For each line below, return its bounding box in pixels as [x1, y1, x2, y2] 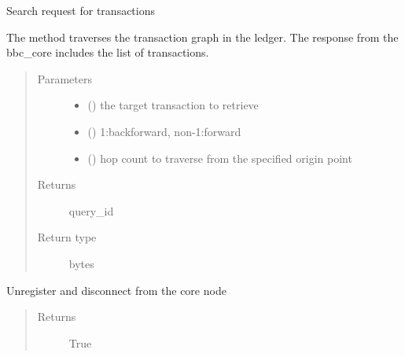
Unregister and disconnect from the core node [6, 282, 226, 298]
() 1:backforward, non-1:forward [87, 123, 241, 139]
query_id [68, 202, 114, 219]
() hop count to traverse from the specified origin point [87, 149, 352, 166]
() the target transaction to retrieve [87, 97, 259, 113]
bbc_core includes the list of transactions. [6, 44, 209, 61]
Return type [37, 229, 97, 245]
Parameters [37, 70, 92, 86]
